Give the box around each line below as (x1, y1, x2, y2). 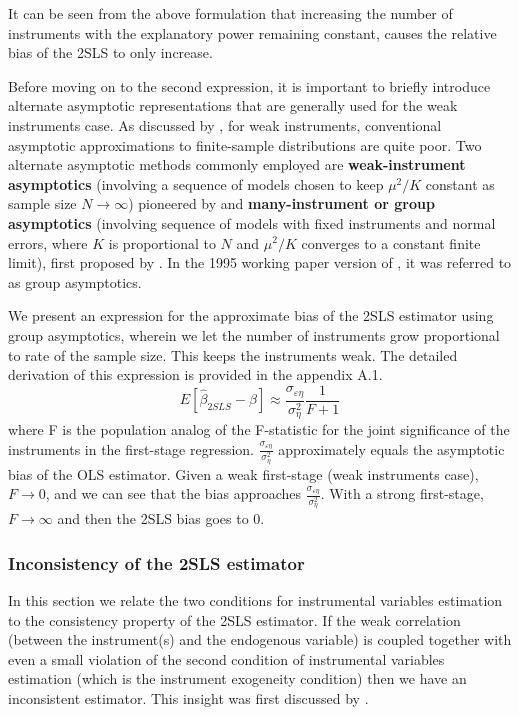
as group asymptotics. (8, 271, 142, 292)
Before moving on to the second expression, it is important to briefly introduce (8, 75, 491, 96)
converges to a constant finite (301, 232, 481, 253)
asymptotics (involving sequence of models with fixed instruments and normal (8, 212, 496, 233)
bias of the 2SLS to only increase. (8, 42, 213, 63)
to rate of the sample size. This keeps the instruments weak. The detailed (8, 344, 458, 365)
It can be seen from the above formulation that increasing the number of (8, 3, 453, 23)
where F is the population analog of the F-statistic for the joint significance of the (8, 419, 510, 440)
